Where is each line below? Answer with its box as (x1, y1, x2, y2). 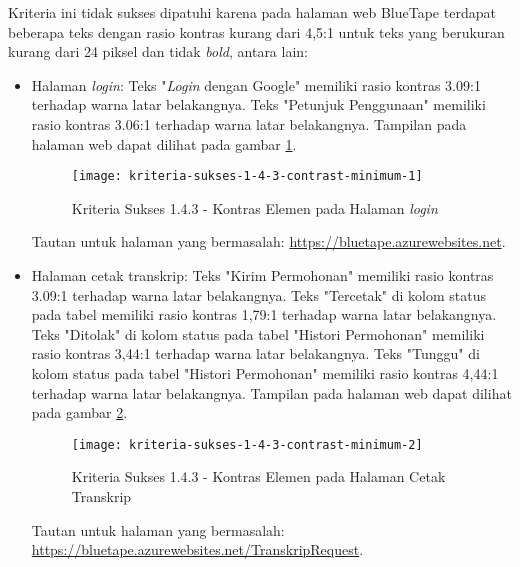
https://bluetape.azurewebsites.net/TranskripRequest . (31, 539, 364, 560)
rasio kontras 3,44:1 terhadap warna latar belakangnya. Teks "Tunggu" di (31, 343, 480, 364)
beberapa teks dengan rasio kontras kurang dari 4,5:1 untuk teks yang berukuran (8, 21, 505, 42)
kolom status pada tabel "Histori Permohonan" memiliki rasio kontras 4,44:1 (31, 362, 499, 383)
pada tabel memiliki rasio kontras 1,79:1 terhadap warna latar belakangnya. (31, 304, 497, 325)
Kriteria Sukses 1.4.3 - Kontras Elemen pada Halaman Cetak (71, 466, 446, 487)
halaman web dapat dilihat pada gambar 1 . (31, 133, 297, 154)
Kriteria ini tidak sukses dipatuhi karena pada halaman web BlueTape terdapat (8, 2, 496, 22)
